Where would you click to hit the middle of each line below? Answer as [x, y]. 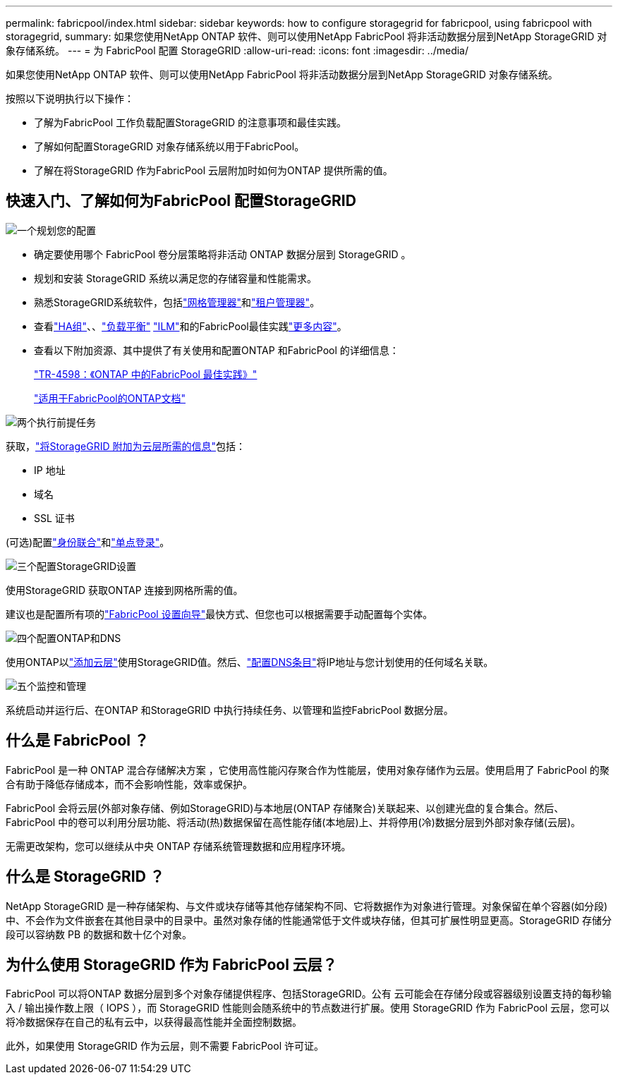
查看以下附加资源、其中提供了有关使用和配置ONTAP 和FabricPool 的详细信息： [217, 350]
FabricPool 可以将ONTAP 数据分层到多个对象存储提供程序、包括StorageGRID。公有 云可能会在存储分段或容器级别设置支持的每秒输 [309, 994]
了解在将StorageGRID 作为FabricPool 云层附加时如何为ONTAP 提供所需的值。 [213, 170]
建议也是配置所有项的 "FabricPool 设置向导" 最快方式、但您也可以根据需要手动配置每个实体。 [219, 614]
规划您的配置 [66, 230]
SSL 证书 [54, 518]
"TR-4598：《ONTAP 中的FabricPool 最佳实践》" [146, 374]
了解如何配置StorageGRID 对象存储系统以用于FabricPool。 [169, 146]
